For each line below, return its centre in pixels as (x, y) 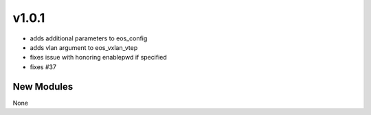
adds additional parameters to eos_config (89, 38)
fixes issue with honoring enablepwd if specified (99, 57)
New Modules (43, 87)
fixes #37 (43, 67)
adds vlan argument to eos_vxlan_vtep (84, 47)
